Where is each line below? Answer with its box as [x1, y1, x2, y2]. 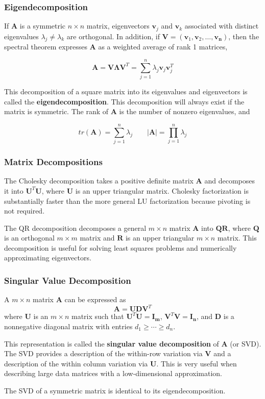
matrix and [80, 232, 115, 243]
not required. [4, 205, 45, 216]
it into [4, 185, 23, 196]
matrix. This [217, 232, 257, 243]
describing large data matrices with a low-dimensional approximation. [4, 368, 223, 379]
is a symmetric [19, 20, 66, 31]
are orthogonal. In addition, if [66, 31, 160, 41]
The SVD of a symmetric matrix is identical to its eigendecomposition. [4, 385, 226, 395]
